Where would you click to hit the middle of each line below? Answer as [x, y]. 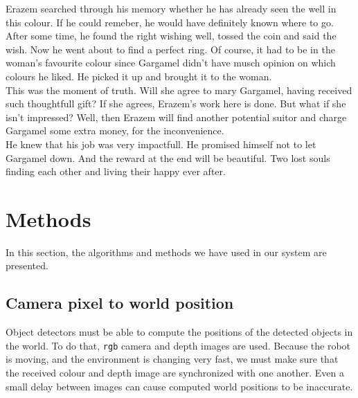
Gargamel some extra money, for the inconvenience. [115, 130]
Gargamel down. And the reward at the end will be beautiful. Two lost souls [168, 157]
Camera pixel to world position [120, 303]
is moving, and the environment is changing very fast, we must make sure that [172, 359]
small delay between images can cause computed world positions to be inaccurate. [179, 386]
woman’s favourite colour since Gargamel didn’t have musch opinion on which [171, 63]
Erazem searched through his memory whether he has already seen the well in [171, 8]
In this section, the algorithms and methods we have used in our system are [166, 252]
